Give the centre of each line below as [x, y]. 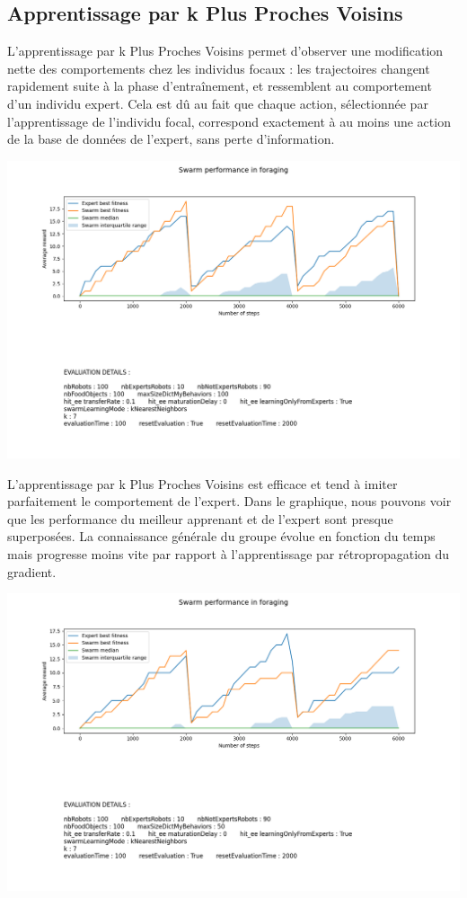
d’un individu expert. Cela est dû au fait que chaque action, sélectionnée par [218, 103]
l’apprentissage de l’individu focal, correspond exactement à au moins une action [229, 121]
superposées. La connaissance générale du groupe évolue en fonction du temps [221, 536]
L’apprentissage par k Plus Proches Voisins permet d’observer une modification [225, 51]
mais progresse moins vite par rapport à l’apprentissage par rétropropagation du [229, 553]
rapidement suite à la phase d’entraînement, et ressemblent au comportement [220, 86]
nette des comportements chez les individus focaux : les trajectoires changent [219, 68]
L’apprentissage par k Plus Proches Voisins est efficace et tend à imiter [203, 483]
